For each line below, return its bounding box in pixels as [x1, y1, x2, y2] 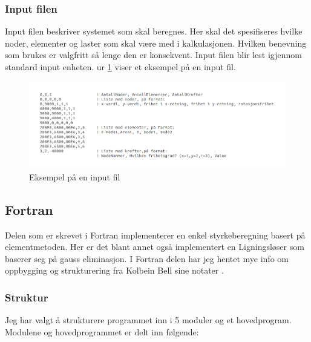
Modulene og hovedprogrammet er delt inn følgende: [5, 325, 199, 338]
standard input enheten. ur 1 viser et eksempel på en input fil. [5, 61, 236, 73]
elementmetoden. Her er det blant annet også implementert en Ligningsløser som [5, 240, 304, 253]
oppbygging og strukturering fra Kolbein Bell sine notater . [5, 264, 224, 277]
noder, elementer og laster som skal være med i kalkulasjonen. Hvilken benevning [5, 36, 307, 49]
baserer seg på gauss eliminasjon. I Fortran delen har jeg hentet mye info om [5, 252, 289, 265]
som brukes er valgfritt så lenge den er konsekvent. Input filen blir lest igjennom [5, 48, 302, 61]
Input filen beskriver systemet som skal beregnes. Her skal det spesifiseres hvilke [5, 25, 303, 38]
